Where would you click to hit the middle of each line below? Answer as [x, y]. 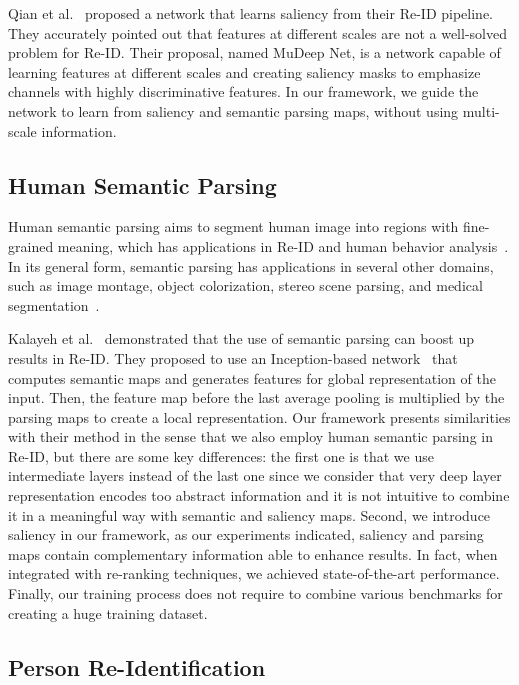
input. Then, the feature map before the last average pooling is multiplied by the [256, 397]
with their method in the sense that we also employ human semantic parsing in [250, 436]
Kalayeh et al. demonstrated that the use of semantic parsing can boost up [241, 338]
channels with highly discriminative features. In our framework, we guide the [243, 91]
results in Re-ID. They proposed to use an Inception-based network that [233, 357]
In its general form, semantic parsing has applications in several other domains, [251, 265]
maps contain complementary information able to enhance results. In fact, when [253, 553]
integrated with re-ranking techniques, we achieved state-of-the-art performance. [254, 573]
